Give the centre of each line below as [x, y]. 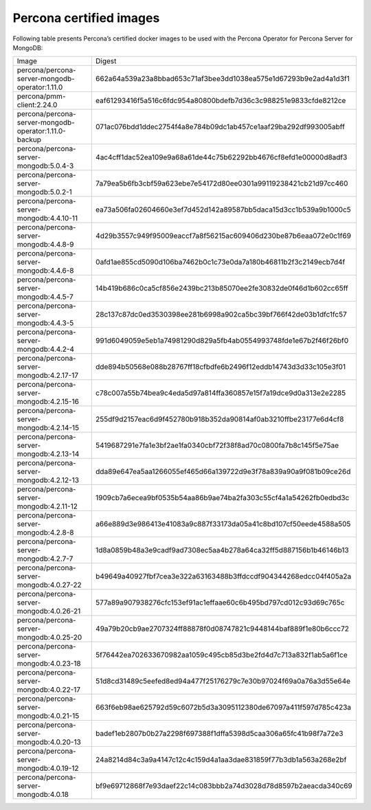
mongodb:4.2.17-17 [48, 376]
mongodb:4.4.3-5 [45, 323]
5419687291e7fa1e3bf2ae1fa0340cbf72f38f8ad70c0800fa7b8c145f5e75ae [217, 445]
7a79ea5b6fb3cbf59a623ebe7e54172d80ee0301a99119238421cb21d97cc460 [222, 183]
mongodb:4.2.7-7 [45, 559]
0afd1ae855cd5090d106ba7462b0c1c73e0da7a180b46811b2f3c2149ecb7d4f [220, 262]
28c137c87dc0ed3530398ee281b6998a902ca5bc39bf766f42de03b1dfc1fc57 [221, 315]
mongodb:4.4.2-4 [46, 349]
